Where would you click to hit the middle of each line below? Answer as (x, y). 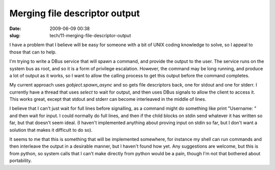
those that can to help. (33, 52)
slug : (15, 35)
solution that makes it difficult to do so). (51, 130)
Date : (15, 29)
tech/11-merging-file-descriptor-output (90, 35)
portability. (21, 161)
